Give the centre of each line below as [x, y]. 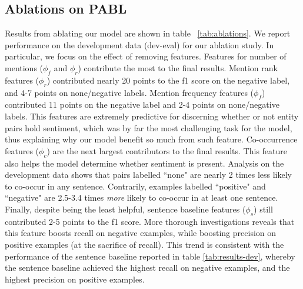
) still [263, 209]
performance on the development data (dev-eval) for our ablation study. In [139, 44]
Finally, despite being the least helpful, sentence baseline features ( [125, 209]
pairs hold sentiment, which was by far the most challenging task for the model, [149, 127]
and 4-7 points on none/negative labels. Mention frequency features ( [129, 92]
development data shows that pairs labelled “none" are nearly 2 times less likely [148, 175]
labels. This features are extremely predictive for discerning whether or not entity [152, 116]
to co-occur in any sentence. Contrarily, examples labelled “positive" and [135, 186]
